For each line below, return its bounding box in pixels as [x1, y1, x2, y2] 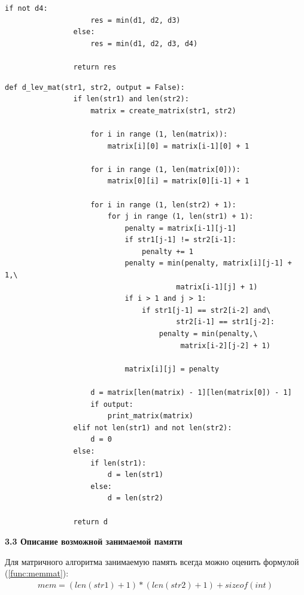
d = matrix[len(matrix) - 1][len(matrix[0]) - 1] [90, 388, 292, 397]
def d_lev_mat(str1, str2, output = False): [5, 83, 185, 92]
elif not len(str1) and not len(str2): [73, 423, 232, 432]
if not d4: [5, 4, 48, 13]
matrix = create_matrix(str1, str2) [90, 106, 236, 115]
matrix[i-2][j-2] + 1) [180, 341, 270, 350]
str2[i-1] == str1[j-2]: [176, 318, 275, 327]
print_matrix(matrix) [107, 412, 193, 421]
